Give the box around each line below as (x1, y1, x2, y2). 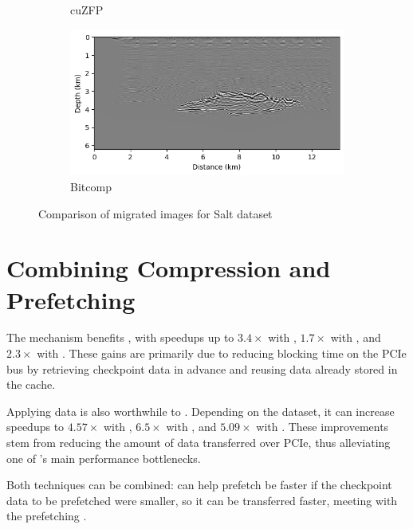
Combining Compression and (6, 252, 331, 284)
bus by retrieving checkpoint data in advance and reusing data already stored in (6, 360, 398, 377)
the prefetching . (6, 507, 87, 524)
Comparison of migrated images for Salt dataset (38, 205, 273, 221)
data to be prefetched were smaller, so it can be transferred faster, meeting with (6, 492, 398, 508)
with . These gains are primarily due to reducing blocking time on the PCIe (37, 345, 407, 362)
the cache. (6, 376, 56, 393)
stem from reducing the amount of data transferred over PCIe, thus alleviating (6, 434, 391, 451)
